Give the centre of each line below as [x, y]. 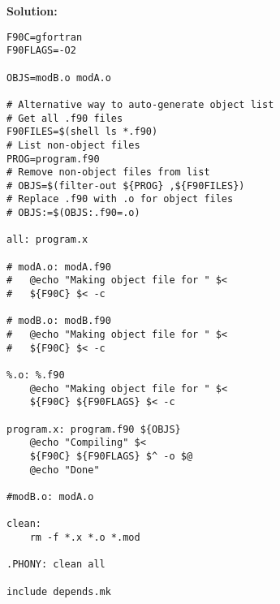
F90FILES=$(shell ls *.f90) [82, 132]
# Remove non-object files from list [108, 173]
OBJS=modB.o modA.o [59, 78]
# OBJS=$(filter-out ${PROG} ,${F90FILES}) [126, 186]
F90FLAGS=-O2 [41, 51]
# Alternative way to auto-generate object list [140, 104]
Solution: [32, 11]
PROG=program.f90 [53, 159]
